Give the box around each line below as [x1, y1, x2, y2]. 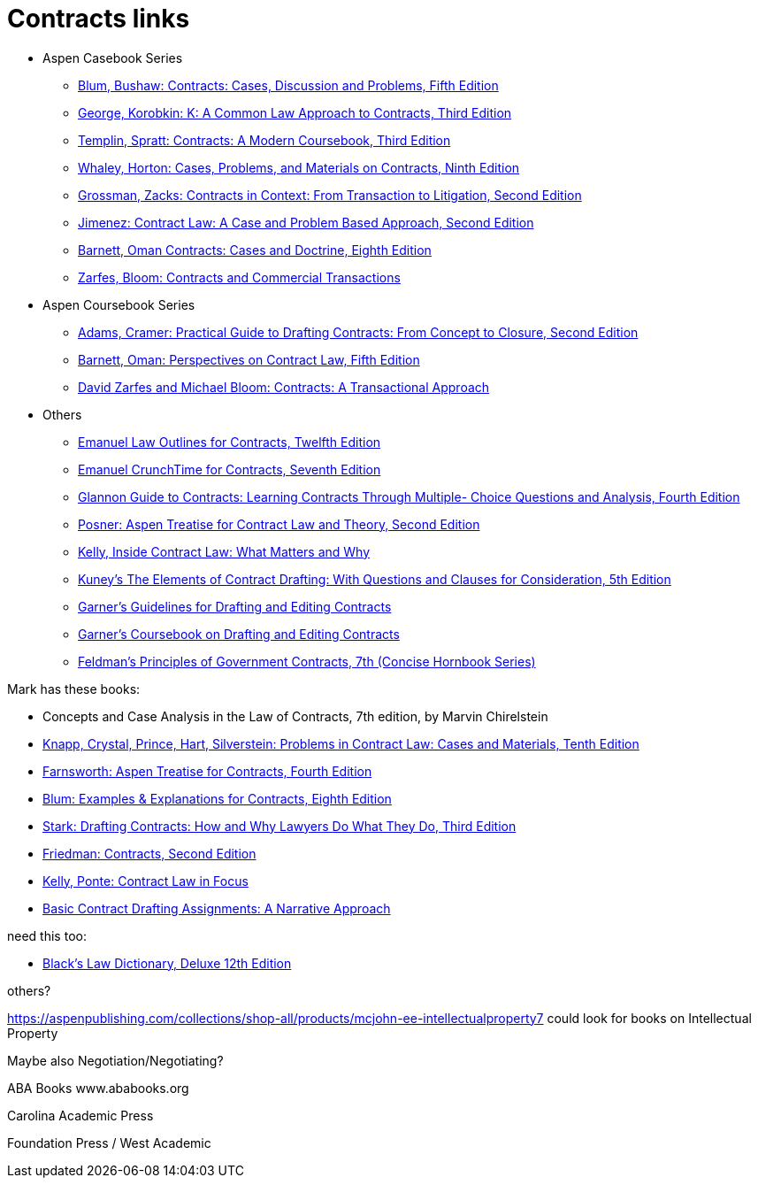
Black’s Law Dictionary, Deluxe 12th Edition [42, 955, 292, 971]
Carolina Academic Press [7, 1107, 154, 1123]
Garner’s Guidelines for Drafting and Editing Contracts [78, 598, 392, 614]
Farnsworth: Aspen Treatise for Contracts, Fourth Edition [42, 763, 372, 779]
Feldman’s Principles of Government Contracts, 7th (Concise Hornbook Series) [78, 653, 536, 669]
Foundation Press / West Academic [7, 1135, 211, 1150]
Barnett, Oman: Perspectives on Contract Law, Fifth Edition [78, 351, 420, 367]
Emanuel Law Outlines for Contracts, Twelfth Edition [78, 434, 381, 450]
